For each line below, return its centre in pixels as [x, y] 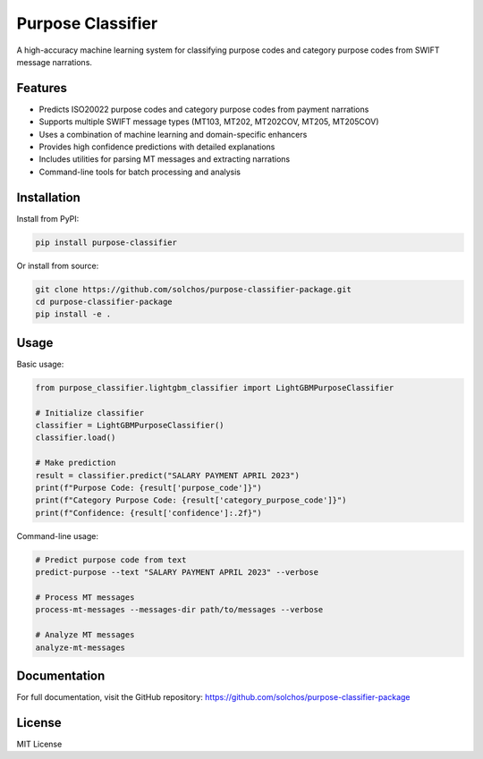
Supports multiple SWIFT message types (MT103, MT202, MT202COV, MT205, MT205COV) [209, 122]
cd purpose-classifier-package [104, 302]
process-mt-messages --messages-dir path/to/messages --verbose [179, 610]
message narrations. [55, 62]
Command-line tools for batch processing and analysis [140, 172]
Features [42, 88]
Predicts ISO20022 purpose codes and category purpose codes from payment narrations [204, 109]
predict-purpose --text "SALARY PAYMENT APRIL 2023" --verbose [177, 573]
